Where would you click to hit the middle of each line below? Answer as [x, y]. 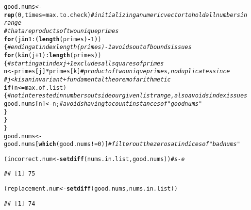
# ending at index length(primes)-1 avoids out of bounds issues [100, 47]
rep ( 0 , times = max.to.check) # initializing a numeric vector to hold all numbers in [126, 15]
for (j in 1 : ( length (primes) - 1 [49, 39]
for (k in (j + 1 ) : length [37, 55]
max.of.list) [45, 88]
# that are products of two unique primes [61, 31]
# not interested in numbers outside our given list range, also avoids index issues [127, 96]
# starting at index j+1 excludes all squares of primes [86, 63]
